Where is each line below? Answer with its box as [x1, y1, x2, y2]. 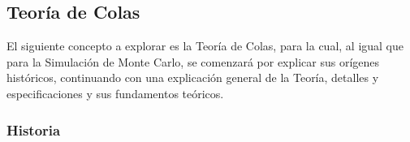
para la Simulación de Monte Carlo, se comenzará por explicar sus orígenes [6, 53, 380, 70]
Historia [6, 119, 61, 140]
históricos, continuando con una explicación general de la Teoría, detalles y [6, 69, 379, 86]
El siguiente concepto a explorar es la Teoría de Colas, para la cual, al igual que [6, 37, 404, 54]
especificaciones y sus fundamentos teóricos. [6, 84, 224, 101]
